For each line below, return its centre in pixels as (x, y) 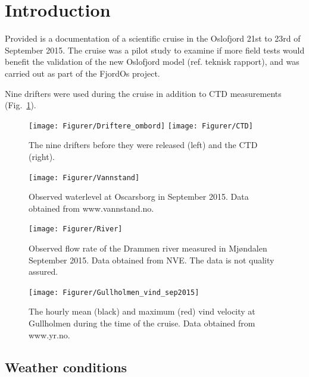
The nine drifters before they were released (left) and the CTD (143, 145)
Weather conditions (66, 367)
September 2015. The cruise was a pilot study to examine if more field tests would (155, 50)
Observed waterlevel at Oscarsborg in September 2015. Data (139, 197)
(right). (42, 156)
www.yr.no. (49, 334)
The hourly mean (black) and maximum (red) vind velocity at (142, 311)
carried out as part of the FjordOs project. (82, 73)
